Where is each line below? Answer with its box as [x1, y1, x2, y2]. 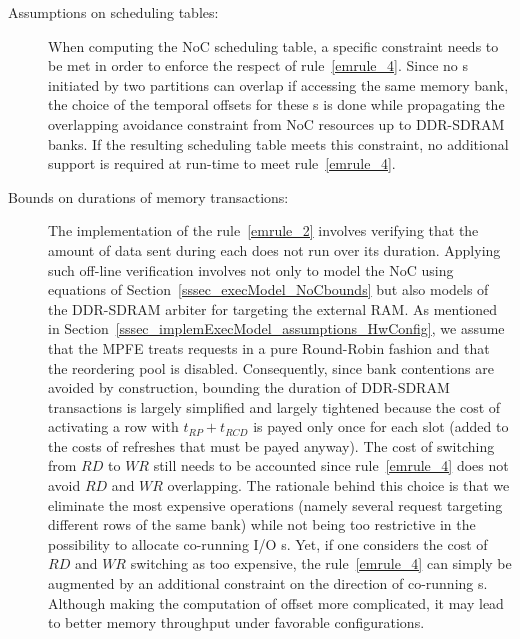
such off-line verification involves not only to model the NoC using [48, 259, 454, 280]
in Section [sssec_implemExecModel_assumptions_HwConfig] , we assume [48, 318, 505, 339]
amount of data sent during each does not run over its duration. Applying [48, 239, 501, 260]
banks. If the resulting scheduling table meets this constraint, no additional [48, 133, 509, 154]
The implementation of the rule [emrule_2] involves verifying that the [48, 220, 479, 241]
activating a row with [48, 416, 179, 437]
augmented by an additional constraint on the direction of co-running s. [48, 573, 488, 594]
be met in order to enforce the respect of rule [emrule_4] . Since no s [48, 55, 468, 76]
